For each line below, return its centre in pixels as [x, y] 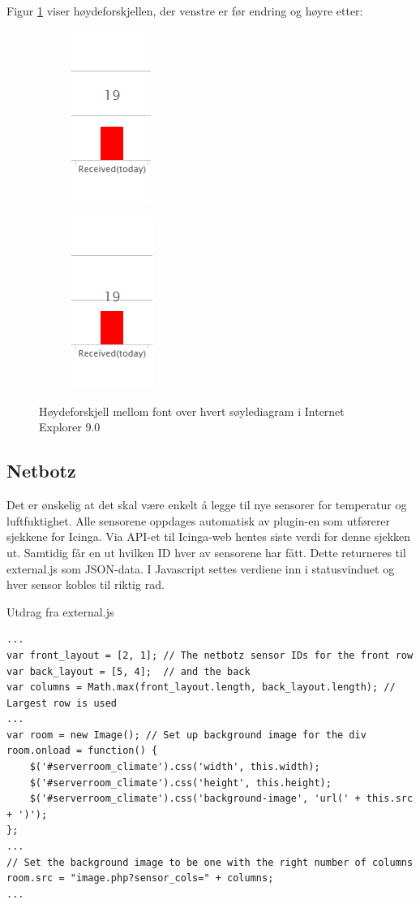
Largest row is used [62, 703]
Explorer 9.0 [70, 427]
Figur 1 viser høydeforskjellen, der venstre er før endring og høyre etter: [185, 11]
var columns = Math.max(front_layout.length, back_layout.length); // [201, 688]
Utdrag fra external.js [60, 611]
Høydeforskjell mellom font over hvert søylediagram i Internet [192, 411]
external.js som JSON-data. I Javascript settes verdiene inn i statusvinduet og [201, 568]
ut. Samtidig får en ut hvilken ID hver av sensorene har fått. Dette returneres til [206, 552]
